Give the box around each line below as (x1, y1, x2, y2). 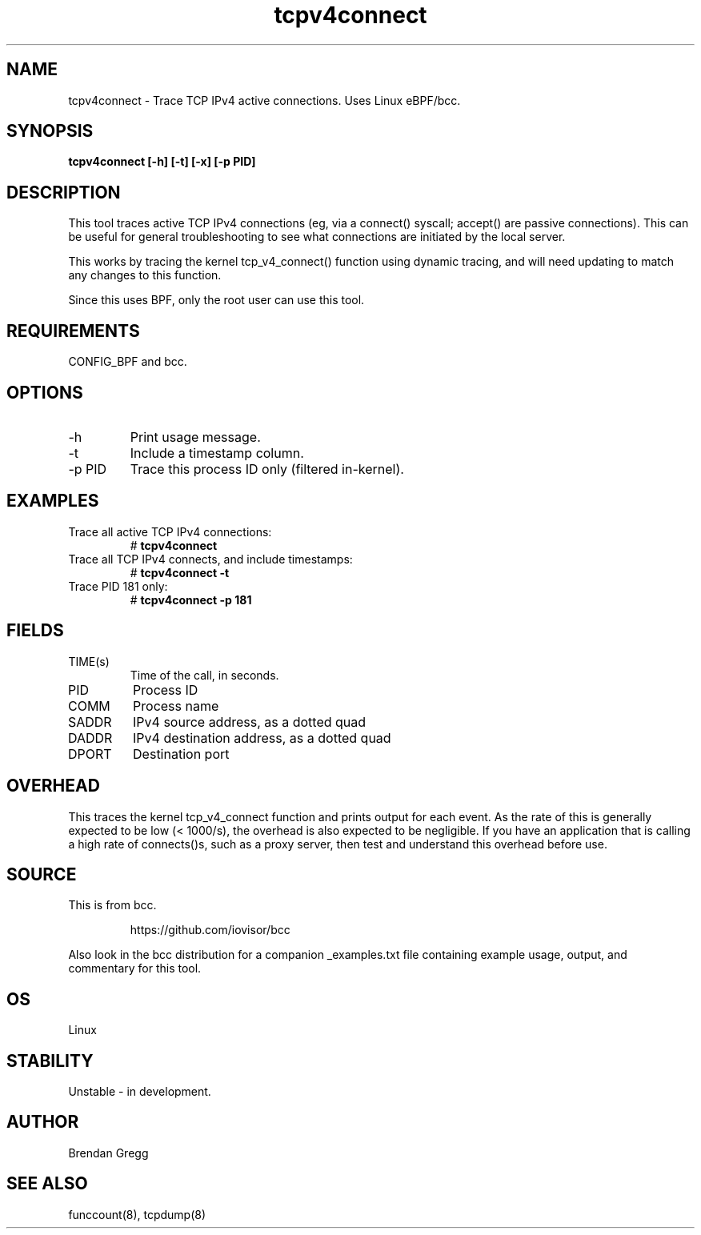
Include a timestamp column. (130, 444, 304, 461)
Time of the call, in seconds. (130, 668, 279, 682)
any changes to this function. (68, 268, 222, 283)
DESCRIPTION (6, 182, 121, 202)
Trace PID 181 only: (68, 579, 168, 593)
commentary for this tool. (68, 961, 202, 976)
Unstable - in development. (68, 1085, 211, 1099)
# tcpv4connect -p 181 (130, 592, 252, 607)
